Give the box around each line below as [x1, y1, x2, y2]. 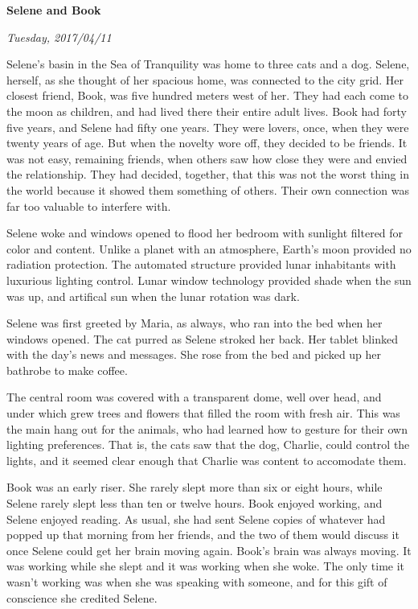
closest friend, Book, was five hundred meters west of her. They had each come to [6, 87, 408, 104]
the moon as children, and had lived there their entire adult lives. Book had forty [6, 102, 407, 119]
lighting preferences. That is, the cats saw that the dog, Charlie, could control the [6, 436, 410, 453]
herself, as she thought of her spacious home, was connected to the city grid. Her [6, 71, 404, 88]
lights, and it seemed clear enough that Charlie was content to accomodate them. [6, 451, 407, 468]
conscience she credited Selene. [6, 589, 158, 606]
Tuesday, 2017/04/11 [6, 28, 112, 45]
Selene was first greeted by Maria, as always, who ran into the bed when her [6, 315, 383, 331]
